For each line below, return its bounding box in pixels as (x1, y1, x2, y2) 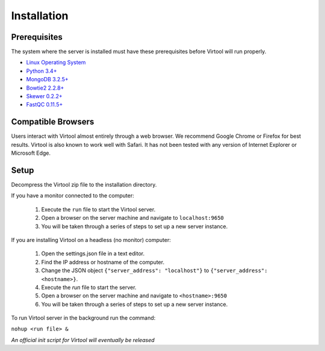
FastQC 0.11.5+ (26, 101, 63, 108)
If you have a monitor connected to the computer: (11, 192, 135, 199)
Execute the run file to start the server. (41, 284, 137, 291)
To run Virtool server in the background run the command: (11, 314, 156, 321)
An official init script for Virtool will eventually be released (11, 336, 155, 343)
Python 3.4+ (26, 67, 57, 75)
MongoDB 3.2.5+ (26, 76, 69, 83)
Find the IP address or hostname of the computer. (41, 258, 165, 266)
